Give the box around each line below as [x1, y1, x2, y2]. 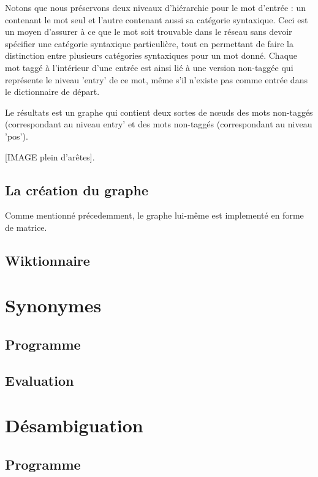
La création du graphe [5, 180, 148, 199]
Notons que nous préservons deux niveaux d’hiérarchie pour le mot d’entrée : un [5, 1, 306, 13]
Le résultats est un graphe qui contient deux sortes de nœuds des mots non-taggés [5, 105, 313, 118]
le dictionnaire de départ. [5, 85, 100, 98]
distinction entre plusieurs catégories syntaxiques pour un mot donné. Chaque [5, 49, 298, 62]
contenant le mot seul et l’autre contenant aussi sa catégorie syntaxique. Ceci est [5, 13, 308, 26]
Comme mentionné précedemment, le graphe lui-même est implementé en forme [5, 209, 304, 222]
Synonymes [5, 293, 102, 318]
